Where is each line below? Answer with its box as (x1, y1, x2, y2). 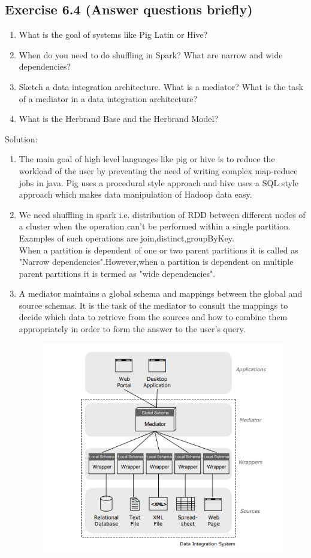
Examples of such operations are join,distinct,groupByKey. (19, 231, 234, 244)
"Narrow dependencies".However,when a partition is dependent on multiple (19, 255, 294, 268)
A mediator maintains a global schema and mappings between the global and (19, 287, 303, 300)
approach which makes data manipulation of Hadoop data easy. (19, 188, 252, 201)
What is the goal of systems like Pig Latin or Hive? (19, 28, 208, 41)
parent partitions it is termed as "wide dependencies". (19, 267, 216, 279)
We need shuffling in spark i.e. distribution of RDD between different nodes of (19, 208, 306, 220)
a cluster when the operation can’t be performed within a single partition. (19, 220, 291, 232)
